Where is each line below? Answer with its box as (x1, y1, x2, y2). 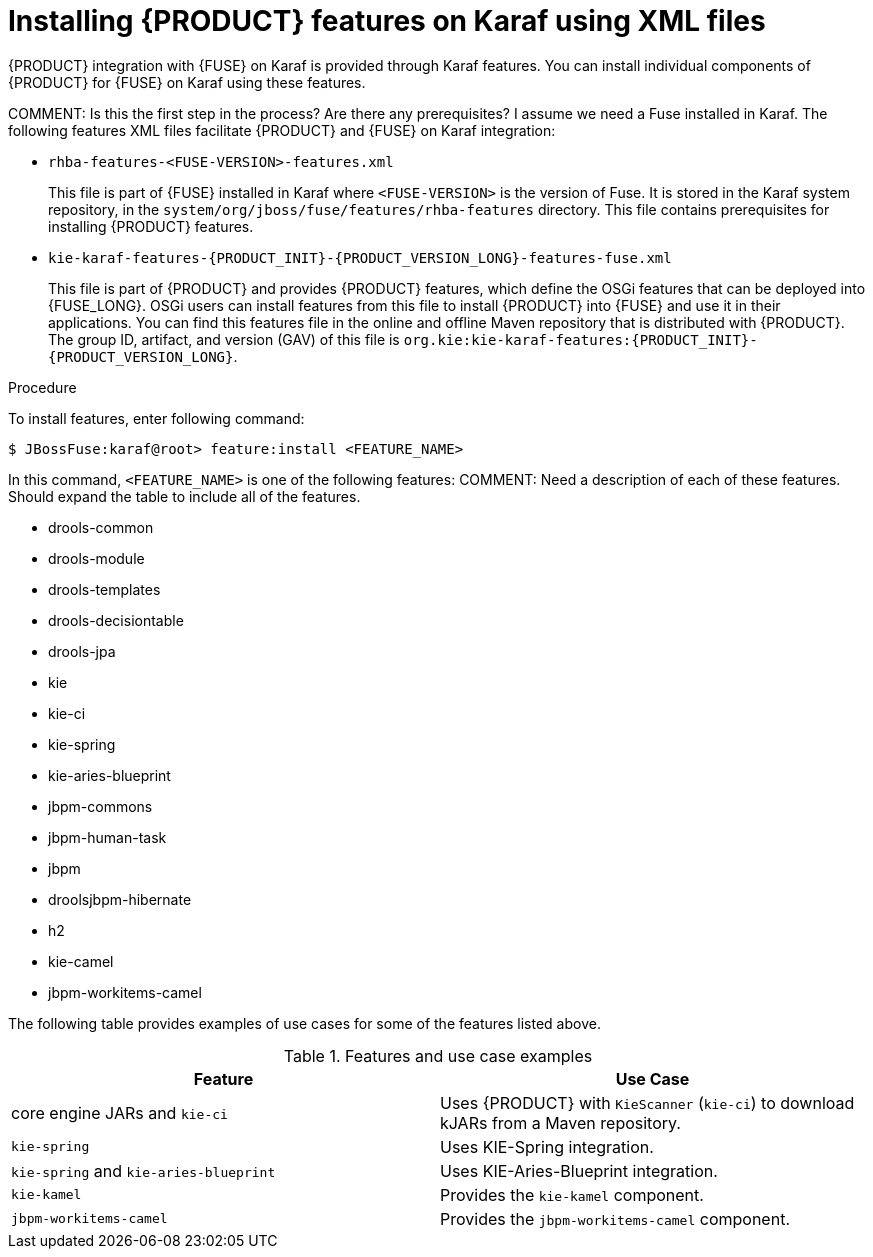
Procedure (8, 378, 77, 396)
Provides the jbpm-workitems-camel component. (440, 1208, 790, 1229)
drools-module (48, 549, 145, 567)
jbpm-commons (48, 797, 153, 815)
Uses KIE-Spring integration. (440, 1136, 654, 1157)
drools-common (48, 518, 154, 536)
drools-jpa (48, 642, 116, 660)
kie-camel (48, 952, 114, 970)
